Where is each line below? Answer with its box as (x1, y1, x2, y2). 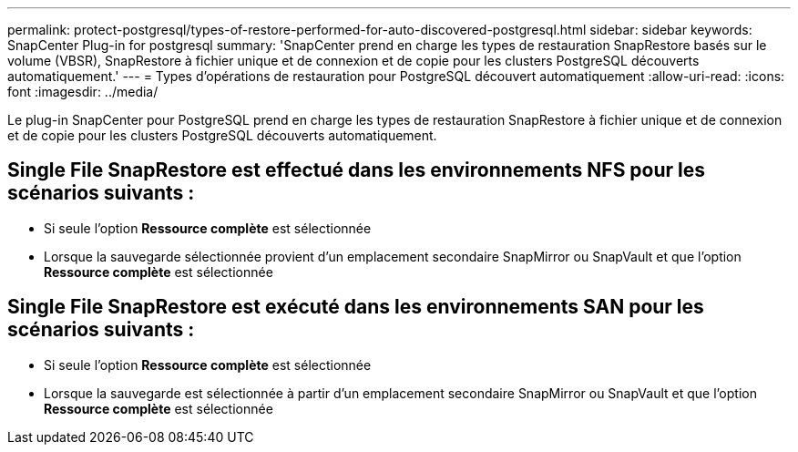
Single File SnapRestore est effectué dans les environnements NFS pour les (7, 159, 706, 182)
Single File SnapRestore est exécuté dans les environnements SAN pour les (7, 295, 704, 319)
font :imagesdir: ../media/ (7, 84, 159, 99)
